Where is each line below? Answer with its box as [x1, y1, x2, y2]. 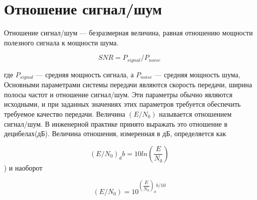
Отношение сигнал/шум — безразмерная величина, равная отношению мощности [4, 27, 253, 38]
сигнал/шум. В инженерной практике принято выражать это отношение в [4, 118, 228, 129]
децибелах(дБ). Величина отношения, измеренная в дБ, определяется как [4, 128, 226, 139]
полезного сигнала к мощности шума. [4, 37, 119, 47]
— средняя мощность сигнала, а [36, 69, 134, 79]
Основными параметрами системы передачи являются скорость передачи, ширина [4, 79, 253, 90]
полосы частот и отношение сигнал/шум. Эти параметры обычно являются [4, 89, 233, 99]
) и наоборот [4, 162, 43, 173]
